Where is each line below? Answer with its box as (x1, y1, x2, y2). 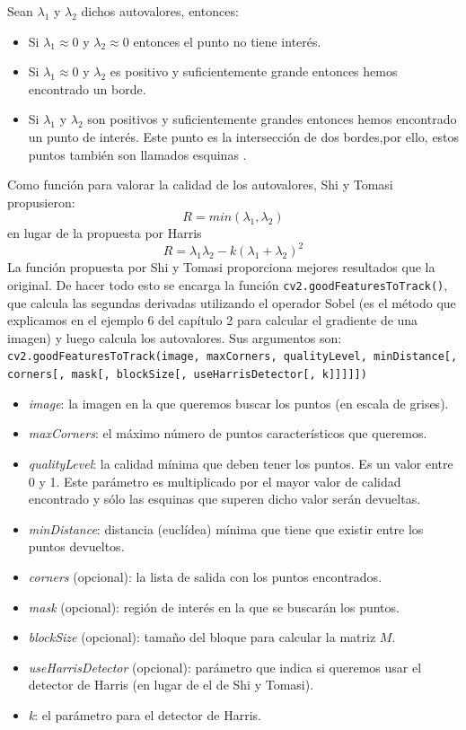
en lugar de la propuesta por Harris (7, 224, 202, 242)
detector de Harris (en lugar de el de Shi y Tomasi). (28, 675, 314, 694)
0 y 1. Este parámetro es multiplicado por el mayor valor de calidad (28, 471, 401, 490)
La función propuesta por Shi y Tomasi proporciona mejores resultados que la (7, 258, 435, 277)
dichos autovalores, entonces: (81, 2, 239, 20)
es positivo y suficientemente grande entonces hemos (110, 62, 398, 81)
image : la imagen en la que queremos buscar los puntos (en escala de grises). (28, 393, 449, 412)
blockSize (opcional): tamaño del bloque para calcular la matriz (28, 628, 376, 646)
